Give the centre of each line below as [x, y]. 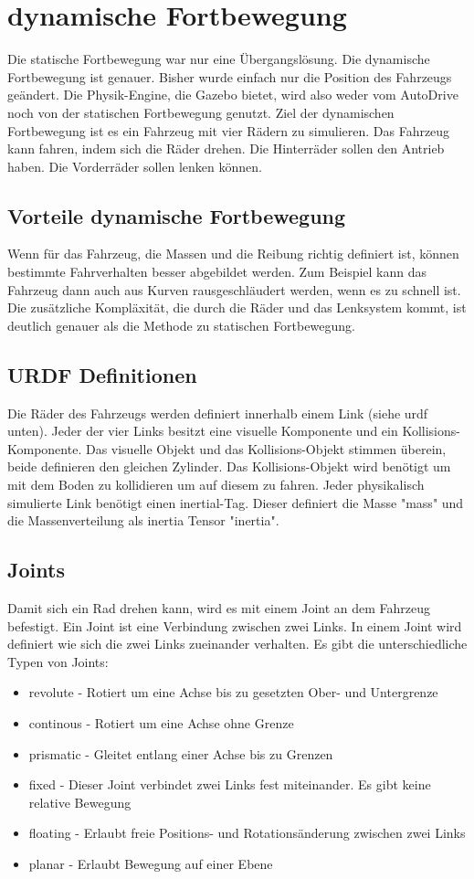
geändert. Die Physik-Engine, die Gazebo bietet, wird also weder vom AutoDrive [233, 95]
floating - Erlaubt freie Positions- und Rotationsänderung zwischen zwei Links [247, 833]
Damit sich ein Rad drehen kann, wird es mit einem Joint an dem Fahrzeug [219, 608]
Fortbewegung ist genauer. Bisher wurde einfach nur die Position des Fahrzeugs [230, 76]
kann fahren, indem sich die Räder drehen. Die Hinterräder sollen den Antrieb [226, 148]
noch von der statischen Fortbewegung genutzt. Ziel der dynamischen [201, 112]
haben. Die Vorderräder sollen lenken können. [135, 166]
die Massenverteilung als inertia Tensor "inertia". [143, 520]
